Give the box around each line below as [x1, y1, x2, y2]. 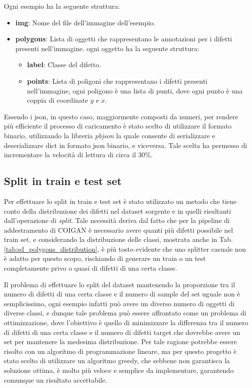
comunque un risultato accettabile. [4, 374, 107, 385]
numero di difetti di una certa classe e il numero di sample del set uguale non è [4, 289, 240, 299]
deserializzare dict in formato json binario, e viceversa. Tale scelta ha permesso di [4, 140, 247, 150]
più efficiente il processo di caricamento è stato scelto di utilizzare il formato [4, 121, 232, 131]
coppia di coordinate [27, 95, 88, 105]
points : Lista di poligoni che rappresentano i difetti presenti [27, 75, 208, 86]
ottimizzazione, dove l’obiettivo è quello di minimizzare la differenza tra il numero [4, 317, 249, 328]
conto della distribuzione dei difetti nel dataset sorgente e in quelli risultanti [4, 205, 231, 216]
